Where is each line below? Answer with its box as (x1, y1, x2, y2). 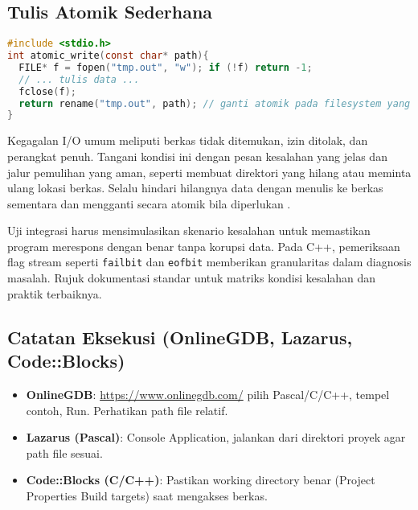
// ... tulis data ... (18, 73, 140, 85)
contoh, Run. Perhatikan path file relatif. (26, 401, 228, 418)
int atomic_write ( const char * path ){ (7, 50, 209, 62)
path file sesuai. (26, 444, 103, 461)
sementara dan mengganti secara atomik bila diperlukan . (7, 195, 291, 212)
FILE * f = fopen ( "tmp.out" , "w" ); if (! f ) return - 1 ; (18, 61, 313, 73)
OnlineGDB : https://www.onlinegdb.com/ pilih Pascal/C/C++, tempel (26, 385, 390, 402)
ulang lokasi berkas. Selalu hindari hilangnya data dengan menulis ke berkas (7, 179, 383, 196)
